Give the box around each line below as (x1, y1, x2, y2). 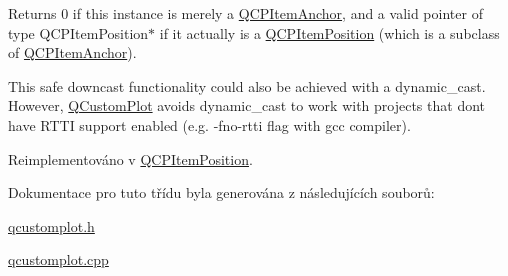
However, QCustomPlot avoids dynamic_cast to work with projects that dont (8, 95, 486, 116)
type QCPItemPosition (8, 22, 149, 43)
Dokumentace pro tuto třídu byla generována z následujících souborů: (8, 182, 435, 203)
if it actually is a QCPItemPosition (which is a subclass (159, 22, 500, 43)
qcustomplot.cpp (8, 249, 109, 270)
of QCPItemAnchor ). (8, 42, 137, 63)
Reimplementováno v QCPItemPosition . (8, 148, 253, 169)
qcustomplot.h (8, 215, 95, 236)
